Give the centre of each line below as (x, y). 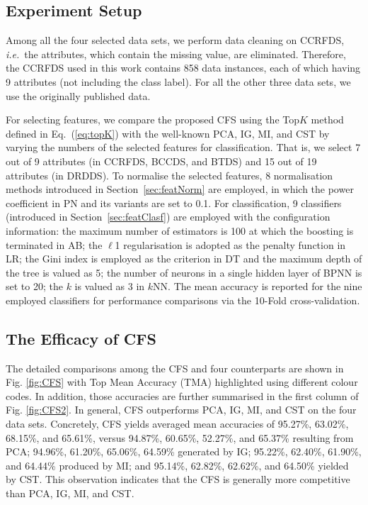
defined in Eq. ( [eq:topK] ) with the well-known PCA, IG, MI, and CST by (168, 133)
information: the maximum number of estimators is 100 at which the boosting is (180, 230)
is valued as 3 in (110, 286)
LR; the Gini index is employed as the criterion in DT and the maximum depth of (184, 259)
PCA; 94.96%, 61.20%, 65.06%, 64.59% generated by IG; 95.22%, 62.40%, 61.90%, (184, 451)
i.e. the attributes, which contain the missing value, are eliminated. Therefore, (176, 54)
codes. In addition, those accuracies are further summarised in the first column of (182, 395)
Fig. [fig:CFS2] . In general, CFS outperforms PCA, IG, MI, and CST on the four (181, 410)
